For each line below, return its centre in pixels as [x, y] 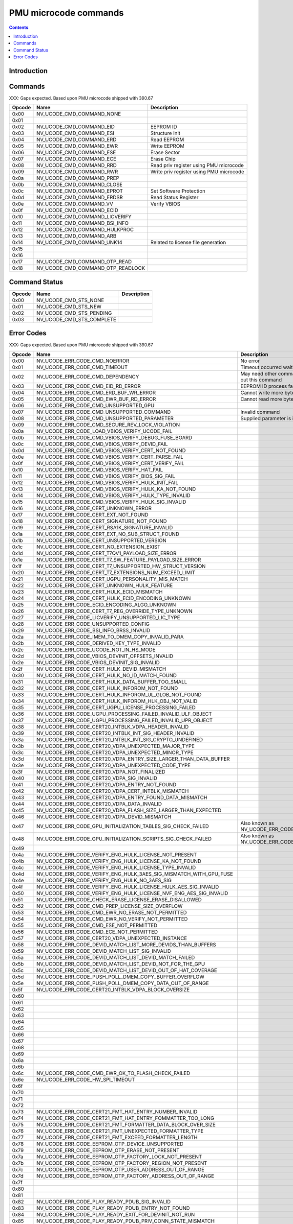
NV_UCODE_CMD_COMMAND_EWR [77, 146]
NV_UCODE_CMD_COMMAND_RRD [77, 165]
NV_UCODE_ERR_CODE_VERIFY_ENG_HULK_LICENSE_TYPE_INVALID [116, 868]
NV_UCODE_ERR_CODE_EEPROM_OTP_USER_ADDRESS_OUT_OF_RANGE [120, 1169]
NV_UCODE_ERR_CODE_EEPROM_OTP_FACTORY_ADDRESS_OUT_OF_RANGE [125, 1176]
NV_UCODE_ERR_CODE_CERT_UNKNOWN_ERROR [94, 508]
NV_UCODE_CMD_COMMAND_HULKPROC [85, 230]
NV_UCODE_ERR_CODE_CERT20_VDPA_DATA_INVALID [99, 804]
